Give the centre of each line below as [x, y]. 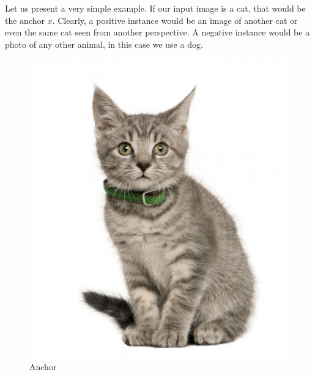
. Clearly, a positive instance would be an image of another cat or [175, 20]
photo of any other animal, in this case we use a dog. [104, 44]
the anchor [25, 20]
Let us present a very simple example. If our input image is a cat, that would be [155, 8]
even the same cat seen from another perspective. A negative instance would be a [157, 32]
